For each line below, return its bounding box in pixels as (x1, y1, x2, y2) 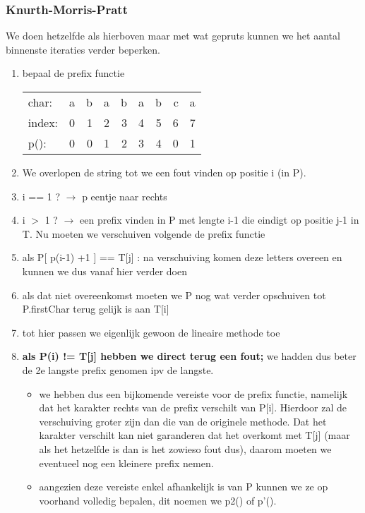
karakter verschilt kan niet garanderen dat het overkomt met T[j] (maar (39, 428, 350, 442)
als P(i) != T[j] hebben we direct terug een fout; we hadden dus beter (22, 349, 357, 363)
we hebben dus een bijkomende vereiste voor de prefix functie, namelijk (39, 386, 348, 401)
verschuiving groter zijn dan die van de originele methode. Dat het (39, 414, 327, 428)
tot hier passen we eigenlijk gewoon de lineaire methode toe (22, 325, 280, 339)
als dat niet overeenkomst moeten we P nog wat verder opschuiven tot (22, 287, 326, 302)
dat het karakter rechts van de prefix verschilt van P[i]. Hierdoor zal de (39, 400, 347, 415)
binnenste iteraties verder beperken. (6, 42, 160, 56)
